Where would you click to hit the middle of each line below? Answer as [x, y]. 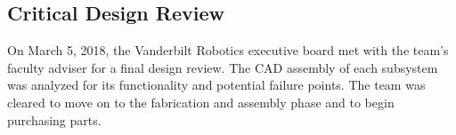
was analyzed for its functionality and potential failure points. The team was [216, 85]
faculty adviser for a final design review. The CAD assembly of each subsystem [223, 67]
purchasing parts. [54, 119]
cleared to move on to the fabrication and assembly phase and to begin [201, 102]
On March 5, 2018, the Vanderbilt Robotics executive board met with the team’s [228, 50]
